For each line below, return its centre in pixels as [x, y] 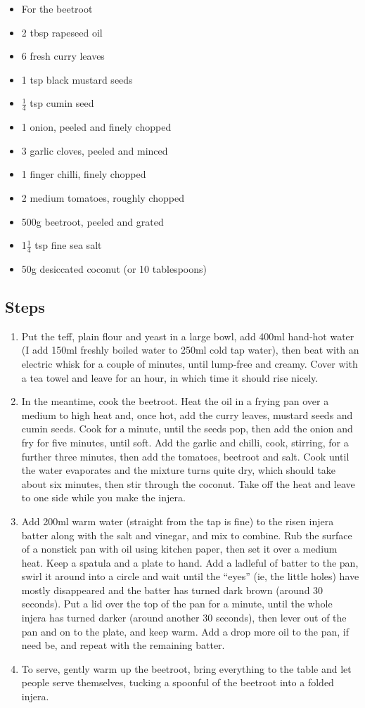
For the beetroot [57, 8]
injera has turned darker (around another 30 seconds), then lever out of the [184, 618]
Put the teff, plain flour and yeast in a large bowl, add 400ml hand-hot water [188, 336]
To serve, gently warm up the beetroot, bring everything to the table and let [186, 668]
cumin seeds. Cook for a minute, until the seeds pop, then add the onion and [187, 429]
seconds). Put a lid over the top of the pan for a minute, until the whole [177, 604]
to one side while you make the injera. [103, 497]
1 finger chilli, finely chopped [84, 174]
